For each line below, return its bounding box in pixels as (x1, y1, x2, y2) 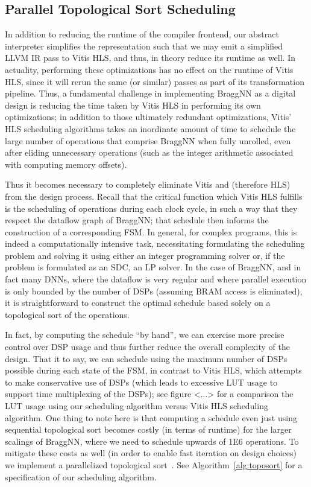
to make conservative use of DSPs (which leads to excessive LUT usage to (5, 375, 278, 388)
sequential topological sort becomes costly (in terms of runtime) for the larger (5, 423, 292, 436)
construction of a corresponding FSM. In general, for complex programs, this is (5, 225, 297, 238)
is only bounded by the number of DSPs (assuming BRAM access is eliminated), (5, 284, 303, 297)
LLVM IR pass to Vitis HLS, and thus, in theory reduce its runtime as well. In (5, 51, 296, 64)
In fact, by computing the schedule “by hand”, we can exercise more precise (5, 328, 284, 341)
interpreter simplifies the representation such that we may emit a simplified (5, 39, 283, 52)
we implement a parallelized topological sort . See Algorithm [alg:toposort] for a (5, 458, 303, 471)
